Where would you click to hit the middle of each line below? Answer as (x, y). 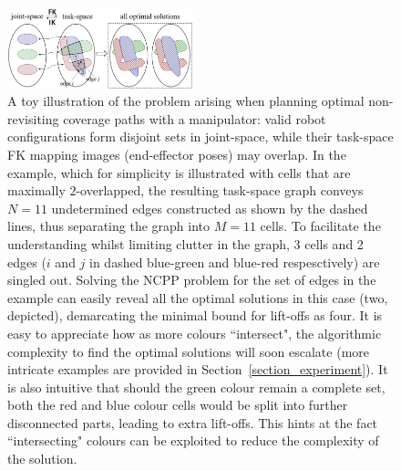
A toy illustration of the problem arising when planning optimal (186, 101)
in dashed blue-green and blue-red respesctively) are (235, 262)
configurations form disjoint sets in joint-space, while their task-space (200, 136)
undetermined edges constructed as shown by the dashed (210, 208)
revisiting (33, 118)
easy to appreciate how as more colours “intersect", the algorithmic (195, 333)
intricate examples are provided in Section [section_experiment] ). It (198, 369)
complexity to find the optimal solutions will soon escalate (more (188, 351)
